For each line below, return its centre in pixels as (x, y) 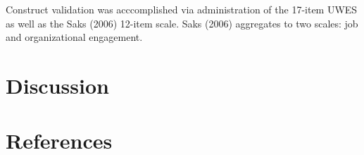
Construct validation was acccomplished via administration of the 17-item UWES (182, 9)
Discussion (57, 85)
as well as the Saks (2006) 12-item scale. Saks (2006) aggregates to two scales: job (182, 23)
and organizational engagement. (74, 37)
